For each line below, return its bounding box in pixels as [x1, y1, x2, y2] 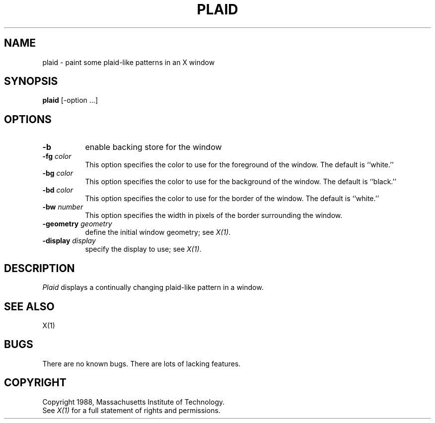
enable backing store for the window [85, 142, 222, 152]
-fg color [42, 152, 72, 161]
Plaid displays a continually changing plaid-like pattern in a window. [42, 283, 264, 292]
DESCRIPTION [4, 262, 75, 275]
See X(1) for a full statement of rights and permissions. [42, 406, 220, 415]
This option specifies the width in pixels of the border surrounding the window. [85, 211, 343, 220]
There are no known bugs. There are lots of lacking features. [42, 359, 241, 368]
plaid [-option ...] [42, 96, 98, 105]
